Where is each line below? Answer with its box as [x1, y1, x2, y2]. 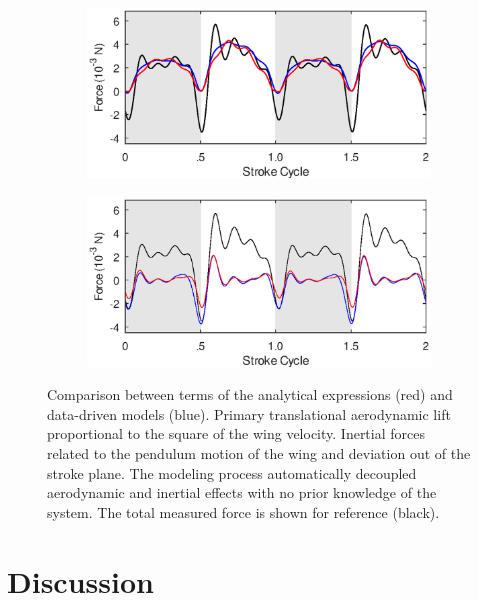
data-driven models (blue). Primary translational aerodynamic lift [47, 403, 451, 424]
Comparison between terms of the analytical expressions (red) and [47, 384, 453, 405]
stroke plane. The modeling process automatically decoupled [47, 462, 417, 483]
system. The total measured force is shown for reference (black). [47, 501, 440, 522]
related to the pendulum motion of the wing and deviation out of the [47, 442, 471, 463]
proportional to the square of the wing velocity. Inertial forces [47, 423, 425, 444]
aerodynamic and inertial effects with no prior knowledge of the [47, 482, 437, 503]
